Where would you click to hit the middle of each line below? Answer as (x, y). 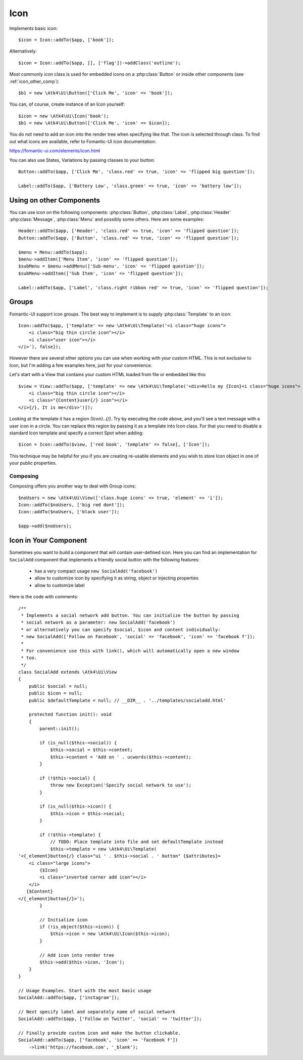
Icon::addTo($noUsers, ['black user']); (69, 512)
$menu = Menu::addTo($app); (53, 252)
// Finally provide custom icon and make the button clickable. (100, 1033)
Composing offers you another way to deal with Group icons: (73, 486)
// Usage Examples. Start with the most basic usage (85, 990)
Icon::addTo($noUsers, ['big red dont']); (72, 505)
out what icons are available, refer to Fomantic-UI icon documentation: (83, 141)
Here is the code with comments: (44, 597)
